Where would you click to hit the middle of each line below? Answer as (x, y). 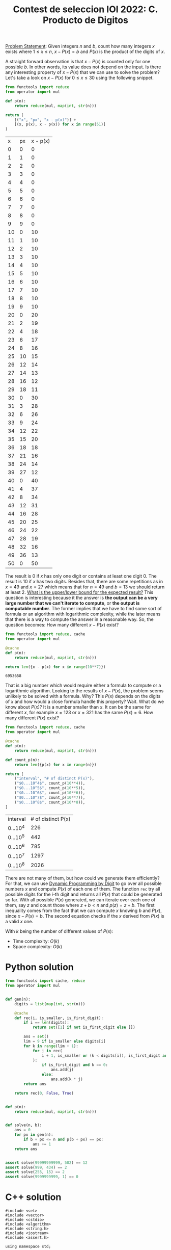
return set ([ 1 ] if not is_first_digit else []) (84, 1027)
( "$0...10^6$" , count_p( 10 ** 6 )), (50, 793)
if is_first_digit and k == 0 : (75, 1065)
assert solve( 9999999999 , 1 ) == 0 (42, 1177)
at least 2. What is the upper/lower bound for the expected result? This (79, 592)
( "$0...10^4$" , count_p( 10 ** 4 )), (50, 784)
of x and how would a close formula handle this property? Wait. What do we (85, 701)
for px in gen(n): (34, 1135)
